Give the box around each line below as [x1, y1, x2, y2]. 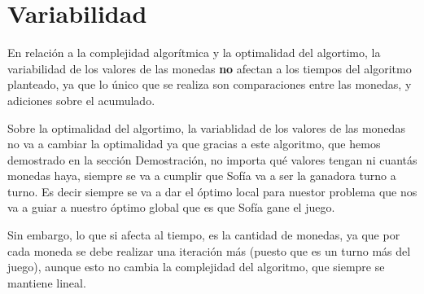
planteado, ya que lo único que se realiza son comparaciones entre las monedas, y [7, 76, 412, 93]
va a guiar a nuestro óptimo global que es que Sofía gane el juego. [7, 199, 335, 216]
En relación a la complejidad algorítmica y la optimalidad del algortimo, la [7, 44, 381, 61]
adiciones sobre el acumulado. [7, 91, 155, 108]
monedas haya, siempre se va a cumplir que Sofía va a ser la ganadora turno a [7, 167, 396, 184]
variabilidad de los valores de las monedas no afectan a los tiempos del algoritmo [7, 59, 412, 77]
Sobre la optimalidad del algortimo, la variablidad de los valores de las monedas [7, 119, 405, 136]
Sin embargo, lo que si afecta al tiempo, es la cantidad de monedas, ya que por [7, 226, 400, 244]
